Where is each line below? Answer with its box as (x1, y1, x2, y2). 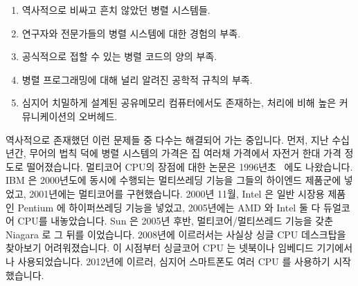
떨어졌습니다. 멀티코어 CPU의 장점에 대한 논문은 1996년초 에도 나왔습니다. (26, 159, 353, 173)
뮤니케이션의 (21, 108, 76, 123)
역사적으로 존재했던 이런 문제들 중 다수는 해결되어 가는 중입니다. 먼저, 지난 (6, 132, 329, 146)
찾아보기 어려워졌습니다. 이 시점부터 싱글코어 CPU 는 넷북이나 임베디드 (6, 240, 314, 255)
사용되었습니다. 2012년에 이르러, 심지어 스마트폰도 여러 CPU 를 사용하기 (17, 254, 330, 268)
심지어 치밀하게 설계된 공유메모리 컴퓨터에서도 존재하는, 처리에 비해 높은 (21, 95, 337, 110)
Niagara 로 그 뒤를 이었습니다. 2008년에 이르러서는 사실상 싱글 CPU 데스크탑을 (6, 227, 346, 241)
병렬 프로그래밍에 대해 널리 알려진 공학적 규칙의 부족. (21, 72, 253, 86)
